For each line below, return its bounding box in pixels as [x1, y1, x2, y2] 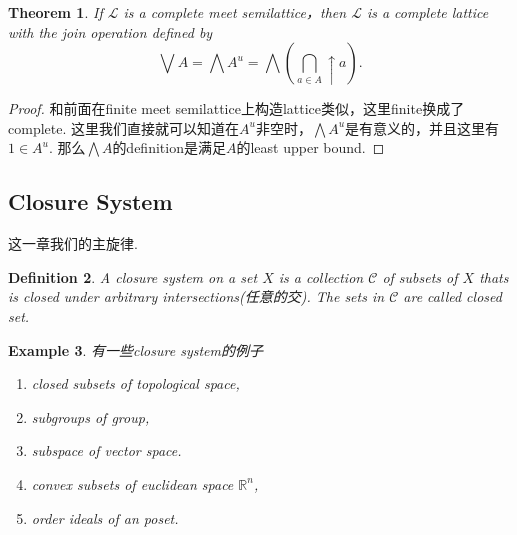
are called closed [403, 286, 502, 307]
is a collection [278, 266, 364, 287]
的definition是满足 [112, 137, 226, 158]
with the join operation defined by [8, 21, 213, 42]
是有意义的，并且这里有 [345, 117, 500, 138]
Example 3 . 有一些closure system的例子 [8, 339, 263, 360]
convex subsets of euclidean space [31, 473, 234, 494]
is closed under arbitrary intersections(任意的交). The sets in [8, 286, 385, 307]
